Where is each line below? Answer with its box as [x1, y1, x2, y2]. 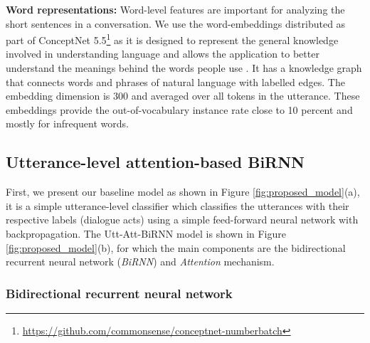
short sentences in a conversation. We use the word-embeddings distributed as [6, 16, 346, 31]
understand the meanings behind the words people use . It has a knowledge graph [6, 60, 362, 75]
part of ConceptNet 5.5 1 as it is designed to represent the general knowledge [6, 31, 339, 47]
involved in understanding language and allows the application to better [6, 46, 319, 61]
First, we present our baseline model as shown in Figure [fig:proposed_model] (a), [6, 184, 360, 199]
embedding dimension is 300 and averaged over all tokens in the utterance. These [6, 88, 360, 103]
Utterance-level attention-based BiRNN [6, 151, 305, 173]
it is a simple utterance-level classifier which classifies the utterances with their [6, 198, 349, 213]
